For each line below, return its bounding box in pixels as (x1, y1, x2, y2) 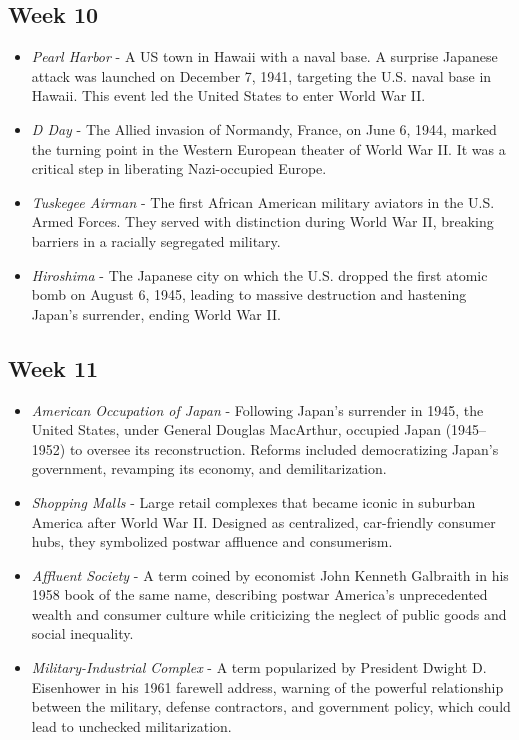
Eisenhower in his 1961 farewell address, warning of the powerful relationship (31, 676, 504, 697)
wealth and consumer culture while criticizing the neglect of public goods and (31, 603, 507, 624)
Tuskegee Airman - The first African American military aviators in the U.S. (31, 191, 495, 212)
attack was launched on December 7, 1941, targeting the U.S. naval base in (31, 65, 492, 86)
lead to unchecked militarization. (31, 715, 232, 736)
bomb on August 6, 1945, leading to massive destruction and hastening (31, 284, 467, 305)
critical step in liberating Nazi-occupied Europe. (31, 158, 327, 179)
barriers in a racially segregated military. (31, 230, 281, 251)
